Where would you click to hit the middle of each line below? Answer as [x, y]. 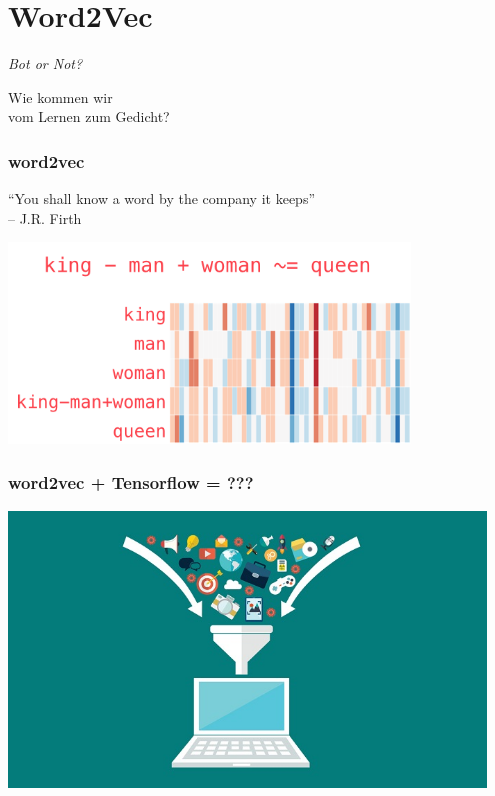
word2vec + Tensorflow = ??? [131, 482]
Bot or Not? [45, 63]
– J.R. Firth [45, 217]
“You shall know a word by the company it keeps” [162, 198]
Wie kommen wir [60, 96]
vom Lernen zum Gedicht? [89, 116]
